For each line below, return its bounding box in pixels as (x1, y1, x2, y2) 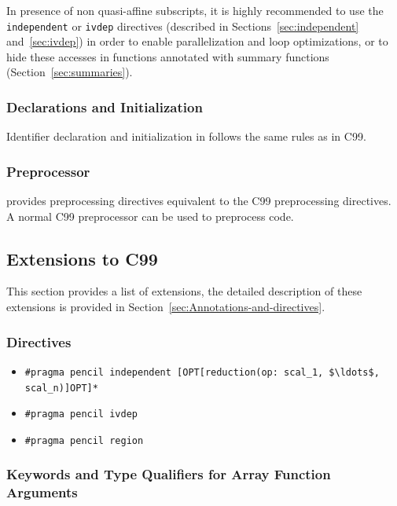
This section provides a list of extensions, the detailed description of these (6, 283, 362, 299)
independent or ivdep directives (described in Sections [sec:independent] (6, 17, 359, 34)
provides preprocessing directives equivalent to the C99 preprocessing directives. (6, 192, 391, 209)
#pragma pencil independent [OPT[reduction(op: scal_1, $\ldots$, (24, 366, 380, 378)
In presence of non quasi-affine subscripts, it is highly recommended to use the (6, 2, 384, 18)
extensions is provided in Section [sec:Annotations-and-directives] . (6, 299, 325, 315)
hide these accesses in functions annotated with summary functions (6, 48, 329, 64)
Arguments (6, 482, 78, 502)
